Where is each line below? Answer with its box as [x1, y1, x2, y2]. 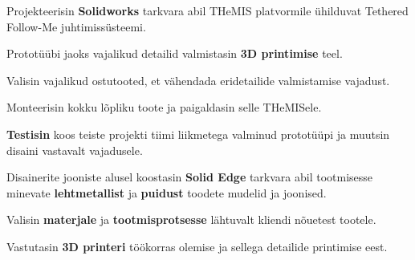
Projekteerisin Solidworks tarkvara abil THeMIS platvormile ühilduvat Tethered [6, 2, 409, 18]
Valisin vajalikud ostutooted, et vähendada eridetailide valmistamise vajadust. [6, 71, 390, 88]
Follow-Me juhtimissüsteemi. [6, 18, 146, 35]
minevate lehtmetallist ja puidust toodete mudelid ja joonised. [6, 184, 327, 201]
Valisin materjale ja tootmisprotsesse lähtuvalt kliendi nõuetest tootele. [6, 211, 376, 228]
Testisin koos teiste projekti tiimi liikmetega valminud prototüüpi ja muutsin [6, 125, 390, 142]
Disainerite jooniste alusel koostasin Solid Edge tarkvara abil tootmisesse [6, 169, 373, 185]
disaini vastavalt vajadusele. [6, 141, 143, 158]
